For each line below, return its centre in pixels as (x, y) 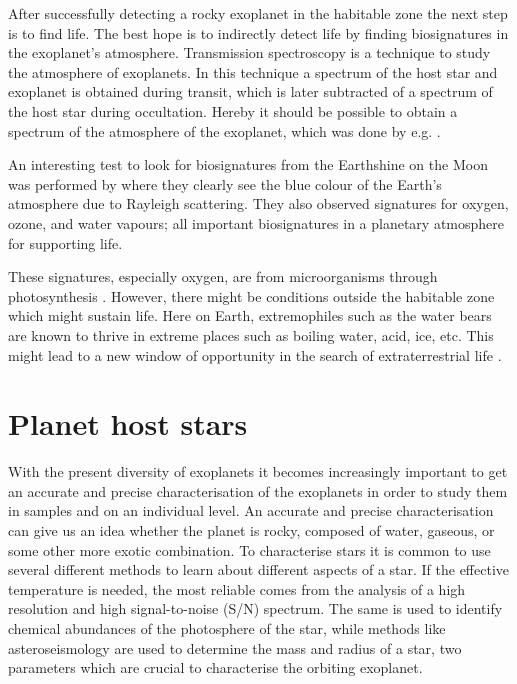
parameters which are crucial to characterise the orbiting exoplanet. (215, 667)
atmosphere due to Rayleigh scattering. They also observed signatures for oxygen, (258, 203)
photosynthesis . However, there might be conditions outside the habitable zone (251, 295)
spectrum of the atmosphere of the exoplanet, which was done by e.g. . (224, 130)
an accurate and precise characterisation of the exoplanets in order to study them (258, 490)
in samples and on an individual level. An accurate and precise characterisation (251, 510)
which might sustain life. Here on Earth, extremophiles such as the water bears (250, 315)
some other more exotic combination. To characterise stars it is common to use (249, 549)
